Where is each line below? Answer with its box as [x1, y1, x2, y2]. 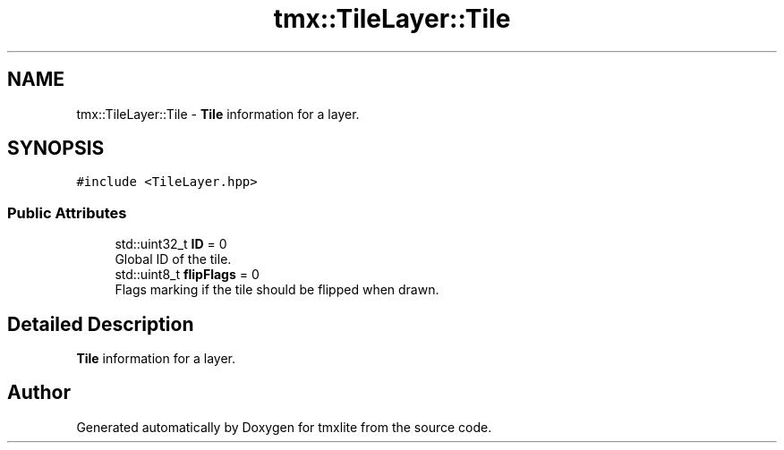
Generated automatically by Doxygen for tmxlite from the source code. [76, 419, 492, 435]
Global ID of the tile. [115, 251, 232, 267]
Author [7, 381, 71, 404]
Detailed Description [7, 312, 194, 335]
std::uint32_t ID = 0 [115, 236, 227, 252]
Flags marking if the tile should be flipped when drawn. [115, 282, 439, 298]
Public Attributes [7, 203, 127, 222]
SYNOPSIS [7, 137, 105, 160]
